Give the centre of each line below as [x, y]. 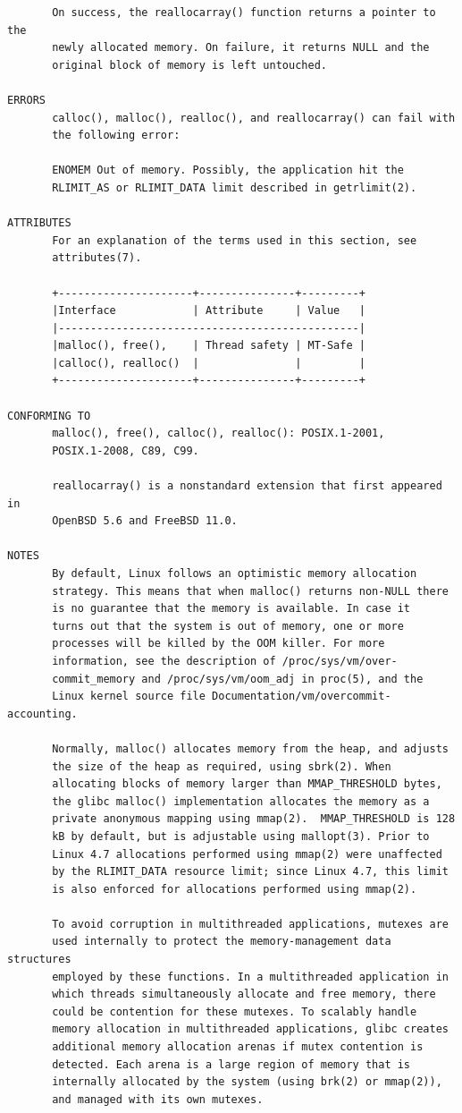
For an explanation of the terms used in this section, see [235, 240]
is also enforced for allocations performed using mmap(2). [235, 889]
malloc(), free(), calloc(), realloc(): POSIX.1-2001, [218, 433]
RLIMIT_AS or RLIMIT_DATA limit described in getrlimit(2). [235, 187]
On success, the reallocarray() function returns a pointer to [244, 13]
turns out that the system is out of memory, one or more [228, 626]
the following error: [116, 136]
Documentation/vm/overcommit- [302, 697]
